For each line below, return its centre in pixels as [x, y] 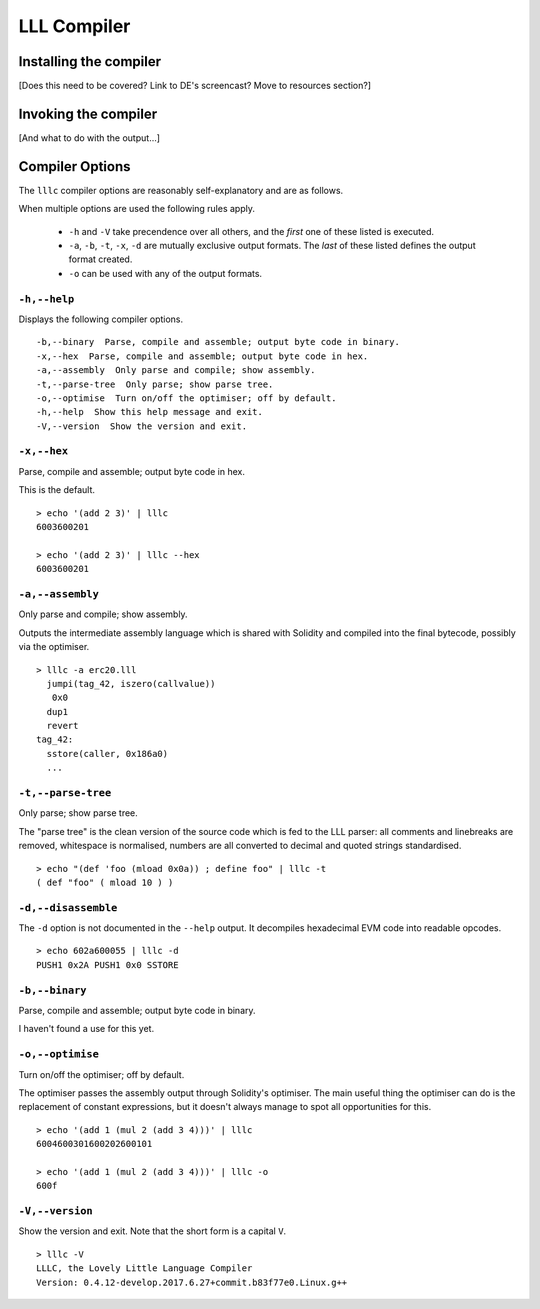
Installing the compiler [90, 61]
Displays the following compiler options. [101, 319]
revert [62, 726]
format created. [100, 259]
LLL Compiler [74, 26]
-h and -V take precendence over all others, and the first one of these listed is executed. [251, 231]
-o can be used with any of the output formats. [165, 273]
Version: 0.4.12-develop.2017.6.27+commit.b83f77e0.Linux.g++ [192, 1282]
